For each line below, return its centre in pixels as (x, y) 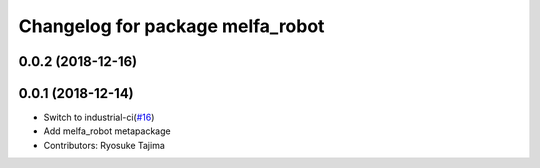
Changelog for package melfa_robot (171, 26)
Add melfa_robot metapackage (107, 131)
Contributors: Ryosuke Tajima (104, 145)
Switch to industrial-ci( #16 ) (99, 117)
